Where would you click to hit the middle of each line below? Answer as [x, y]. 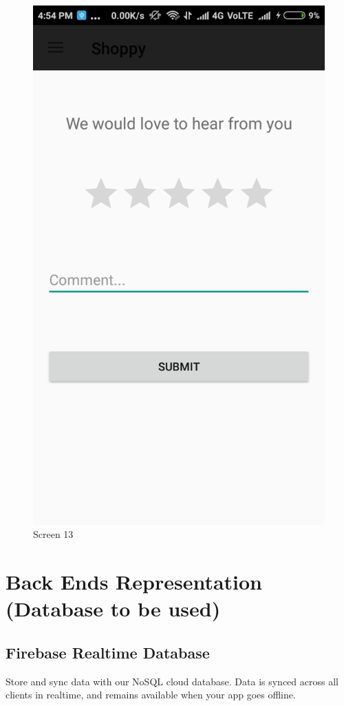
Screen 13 [53, 534]
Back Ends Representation [134, 582]
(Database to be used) [113, 609]
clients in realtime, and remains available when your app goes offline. [151, 695]
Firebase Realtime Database [108, 652]
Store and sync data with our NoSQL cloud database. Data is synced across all [172, 681]
